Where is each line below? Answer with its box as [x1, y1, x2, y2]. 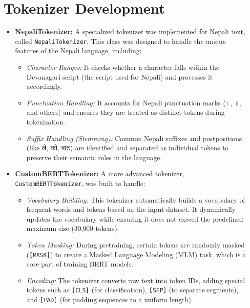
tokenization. [26, 116, 65, 126]
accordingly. [26, 81, 62, 91]
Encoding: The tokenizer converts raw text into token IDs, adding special [26, 275, 245, 285]
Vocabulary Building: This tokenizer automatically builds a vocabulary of [26, 194, 245, 205]
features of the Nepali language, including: [15, 45, 142, 56]
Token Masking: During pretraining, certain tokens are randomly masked [26, 239, 245, 249]
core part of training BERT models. [26, 259, 134, 269]
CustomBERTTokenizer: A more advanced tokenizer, [15, 168, 184, 179]
